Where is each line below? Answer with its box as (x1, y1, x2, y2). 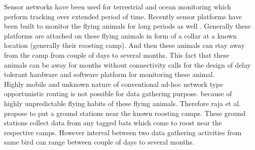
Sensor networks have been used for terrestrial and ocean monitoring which (4, 1, 231, 11)
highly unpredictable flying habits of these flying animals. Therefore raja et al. (4, 98, 241, 108)
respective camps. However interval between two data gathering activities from (4, 127, 242, 137)
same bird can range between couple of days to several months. (4, 137, 194, 147)
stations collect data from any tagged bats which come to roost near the (4, 117, 222, 128)
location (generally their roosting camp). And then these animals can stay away (4, 40, 245, 50)
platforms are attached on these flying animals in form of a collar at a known (4, 30, 237, 40)
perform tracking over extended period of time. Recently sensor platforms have (4, 11, 242, 21)
